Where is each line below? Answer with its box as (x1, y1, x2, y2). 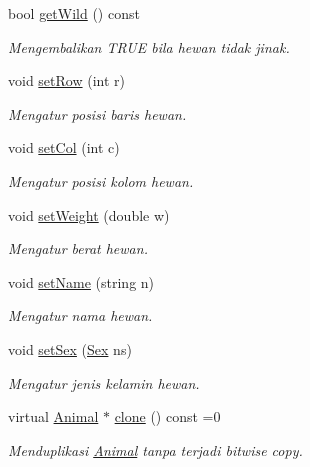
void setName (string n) (8, 271, 155, 292)
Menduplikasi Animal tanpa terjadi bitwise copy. (8, 439, 303, 460)
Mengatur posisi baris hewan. (8, 103, 187, 124)
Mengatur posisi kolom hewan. (8, 170, 194, 191)
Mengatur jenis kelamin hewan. (8, 372, 200, 393)
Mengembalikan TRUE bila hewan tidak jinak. (8, 36, 290, 57)
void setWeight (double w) (8, 204, 170, 225)
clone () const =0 (114, 406, 221, 427)
